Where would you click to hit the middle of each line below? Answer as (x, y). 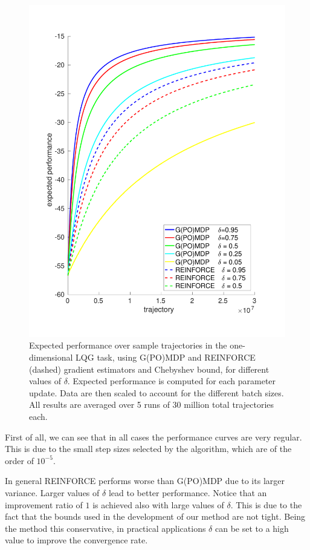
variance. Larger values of (52, 493)
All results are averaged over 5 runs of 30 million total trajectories (152, 404)
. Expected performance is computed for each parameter (172, 381)
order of (19, 460)
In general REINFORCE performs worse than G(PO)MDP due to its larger (145, 481)
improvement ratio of (44, 504)
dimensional (51, 357)
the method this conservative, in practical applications (105, 528)
